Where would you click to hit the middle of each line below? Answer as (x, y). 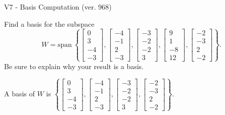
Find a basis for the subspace (49, 23)
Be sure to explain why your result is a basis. (74, 66)
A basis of (19, 94)
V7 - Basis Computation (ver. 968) (58, 7)
